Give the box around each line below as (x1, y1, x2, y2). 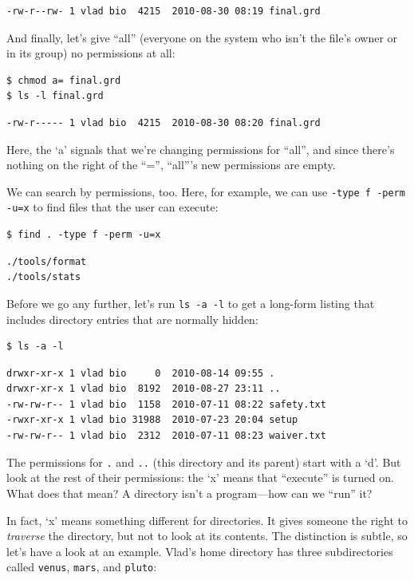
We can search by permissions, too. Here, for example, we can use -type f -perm (6, 183, 405, 199)
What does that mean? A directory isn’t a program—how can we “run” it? (6, 484, 373, 501)
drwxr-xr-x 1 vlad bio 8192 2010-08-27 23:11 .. (6, 383, 281, 395)
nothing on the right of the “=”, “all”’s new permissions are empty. (6, 156, 336, 173)
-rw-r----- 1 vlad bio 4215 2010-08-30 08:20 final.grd (6, 116, 321, 128)
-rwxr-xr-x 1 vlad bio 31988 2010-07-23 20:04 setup (6, 414, 298, 426)
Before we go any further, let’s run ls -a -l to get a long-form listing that (6, 294, 375, 311)
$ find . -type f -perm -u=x (6, 229, 161, 241)
